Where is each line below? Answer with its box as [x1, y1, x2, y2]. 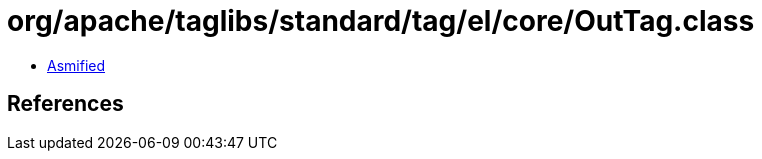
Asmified [47, 56, 106, 74]
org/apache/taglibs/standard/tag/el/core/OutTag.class [7, 4, 755, 38]
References [7, 91, 124, 117]
